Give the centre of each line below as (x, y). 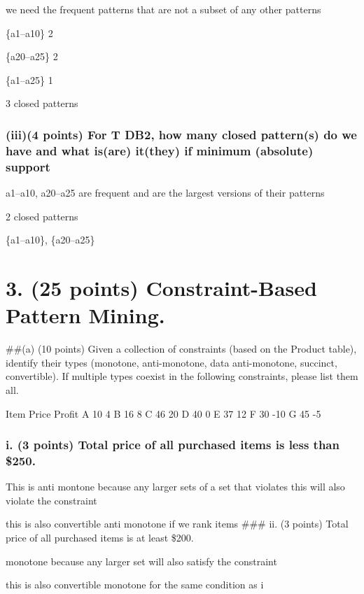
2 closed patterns (42, 216)
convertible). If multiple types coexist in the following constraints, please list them (182, 376)
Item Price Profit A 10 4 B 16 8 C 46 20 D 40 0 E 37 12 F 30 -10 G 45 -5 (163, 413)
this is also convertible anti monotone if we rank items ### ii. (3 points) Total (177, 524)
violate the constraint (51, 500)
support (28, 166)
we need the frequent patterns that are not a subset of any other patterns (163, 9)
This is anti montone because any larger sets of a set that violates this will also (175, 487)
